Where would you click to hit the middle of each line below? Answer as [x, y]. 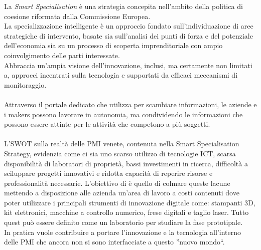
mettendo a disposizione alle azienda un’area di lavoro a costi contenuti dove [122, 193]
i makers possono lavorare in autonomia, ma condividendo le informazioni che [123, 114]
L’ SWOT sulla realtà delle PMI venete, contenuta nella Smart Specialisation [122, 144]
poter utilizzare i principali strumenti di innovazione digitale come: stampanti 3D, [130, 202]
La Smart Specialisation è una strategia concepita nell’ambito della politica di [123, 6]
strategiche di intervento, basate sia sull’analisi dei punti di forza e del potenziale [128, 35]
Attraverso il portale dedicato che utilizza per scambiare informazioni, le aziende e [130, 104]
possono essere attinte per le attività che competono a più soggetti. [107, 124]
